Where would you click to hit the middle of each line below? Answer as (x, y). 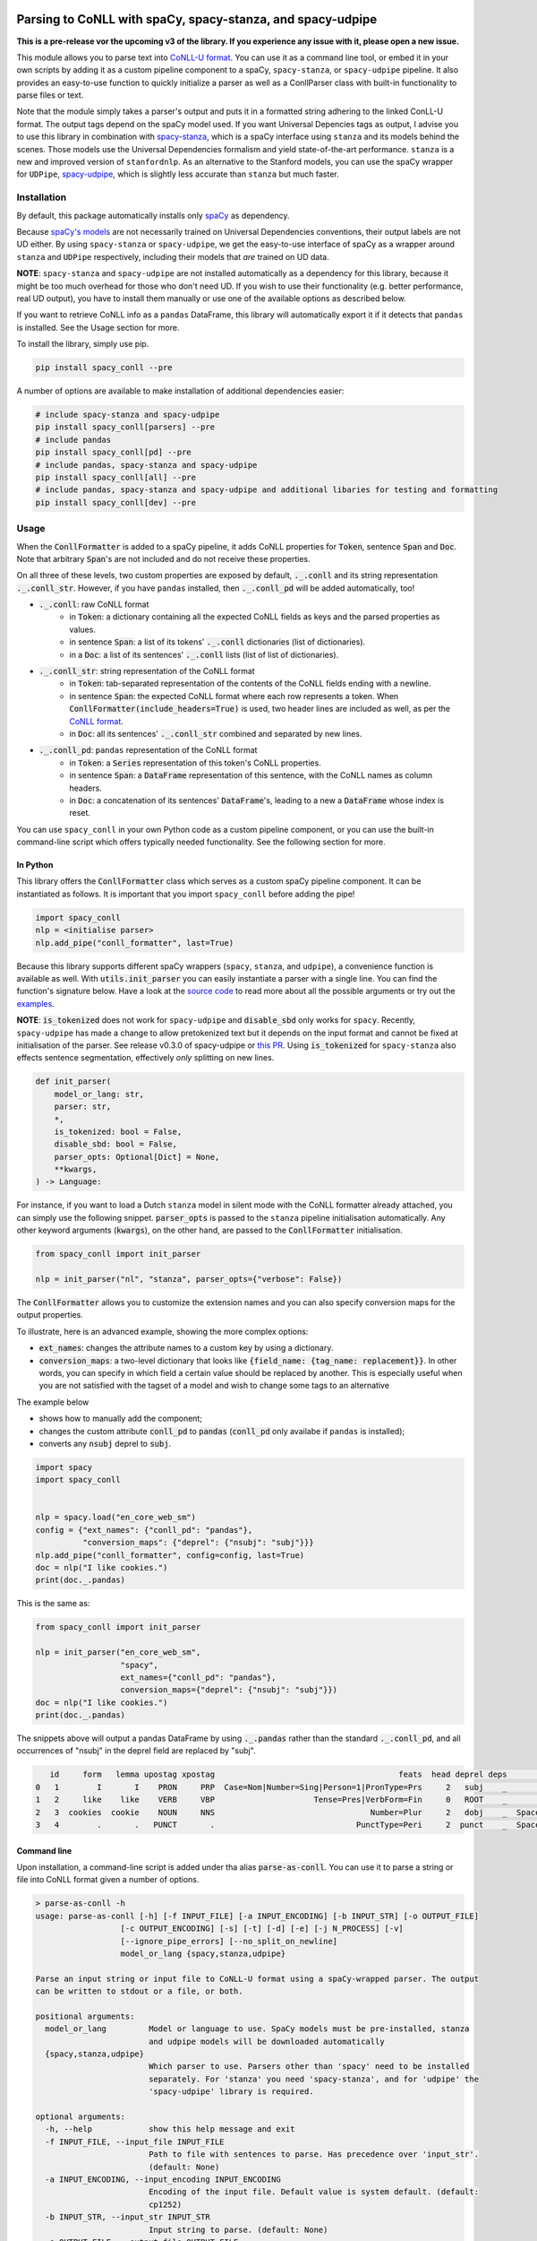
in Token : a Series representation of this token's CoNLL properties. (195, 763)
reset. (80, 813)
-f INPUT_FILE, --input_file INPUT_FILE (135, 2141)
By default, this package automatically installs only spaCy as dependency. (153, 215)
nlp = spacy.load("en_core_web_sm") (116, 1518)
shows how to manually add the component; (121, 1419)
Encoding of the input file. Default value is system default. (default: (313, 2192)
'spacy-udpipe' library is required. (231, 2092)
